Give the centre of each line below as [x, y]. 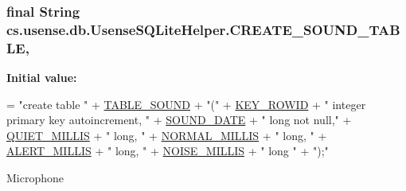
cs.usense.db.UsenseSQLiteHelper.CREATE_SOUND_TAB [203, 29]
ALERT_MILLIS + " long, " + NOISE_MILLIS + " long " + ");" [168, 151]
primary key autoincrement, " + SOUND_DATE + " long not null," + [179, 120]
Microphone [35, 178]
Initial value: [42, 78]
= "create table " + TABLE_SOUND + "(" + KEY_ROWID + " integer [186, 104]
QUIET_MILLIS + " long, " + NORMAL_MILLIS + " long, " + [167, 135]
